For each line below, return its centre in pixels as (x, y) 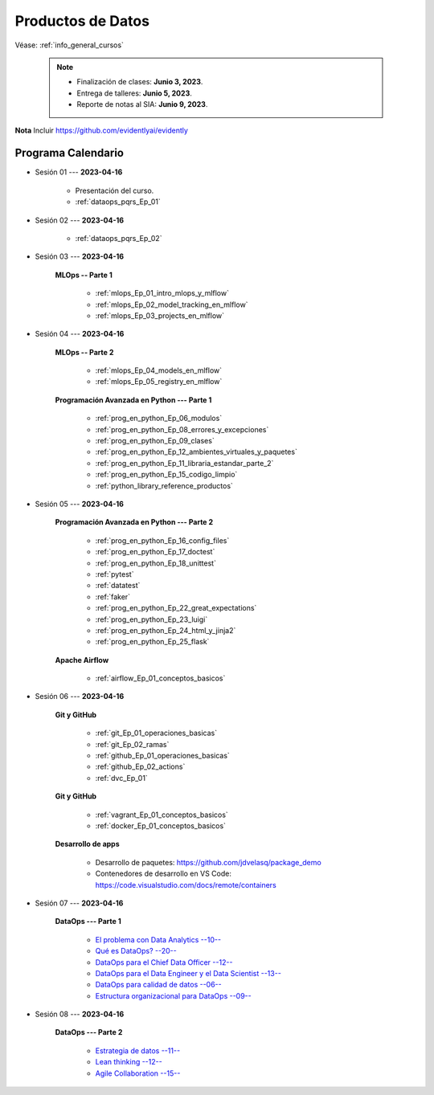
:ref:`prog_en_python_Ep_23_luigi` (151, 619)
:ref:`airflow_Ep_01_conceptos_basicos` (160, 678)
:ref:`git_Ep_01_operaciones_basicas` (156, 733)
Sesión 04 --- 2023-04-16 (80, 334)
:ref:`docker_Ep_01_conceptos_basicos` (161, 825)
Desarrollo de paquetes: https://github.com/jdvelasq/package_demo (208, 862)
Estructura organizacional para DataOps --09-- (174, 995)
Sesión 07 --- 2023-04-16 (79, 903)
